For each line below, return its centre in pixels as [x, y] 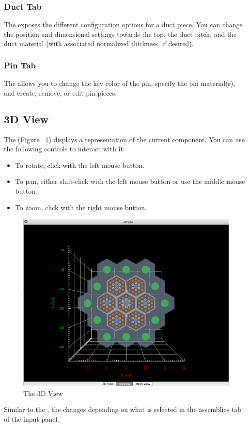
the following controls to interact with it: [64, 149]
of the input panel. [31, 419]
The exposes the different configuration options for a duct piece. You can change [123, 25]
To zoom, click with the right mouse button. [81, 207]
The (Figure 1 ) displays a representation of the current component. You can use [124, 139]
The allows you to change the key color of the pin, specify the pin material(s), [120, 83]
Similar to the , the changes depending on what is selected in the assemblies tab [123, 409]
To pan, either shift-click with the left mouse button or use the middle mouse [130, 181]
